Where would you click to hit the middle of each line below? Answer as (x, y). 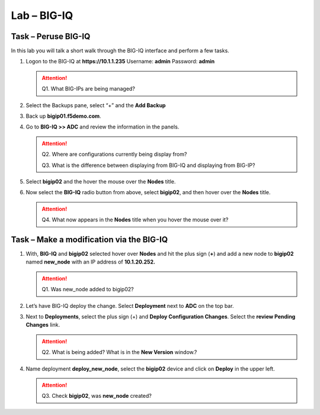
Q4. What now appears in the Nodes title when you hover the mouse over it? (135, 220)
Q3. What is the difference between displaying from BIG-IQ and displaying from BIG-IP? (148, 165)
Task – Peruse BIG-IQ (51, 36)
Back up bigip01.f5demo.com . (63, 116)
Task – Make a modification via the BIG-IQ (89, 239)
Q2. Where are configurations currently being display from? (114, 155)
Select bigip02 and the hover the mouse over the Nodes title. (101, 181)
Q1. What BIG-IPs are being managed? (89, 89)
